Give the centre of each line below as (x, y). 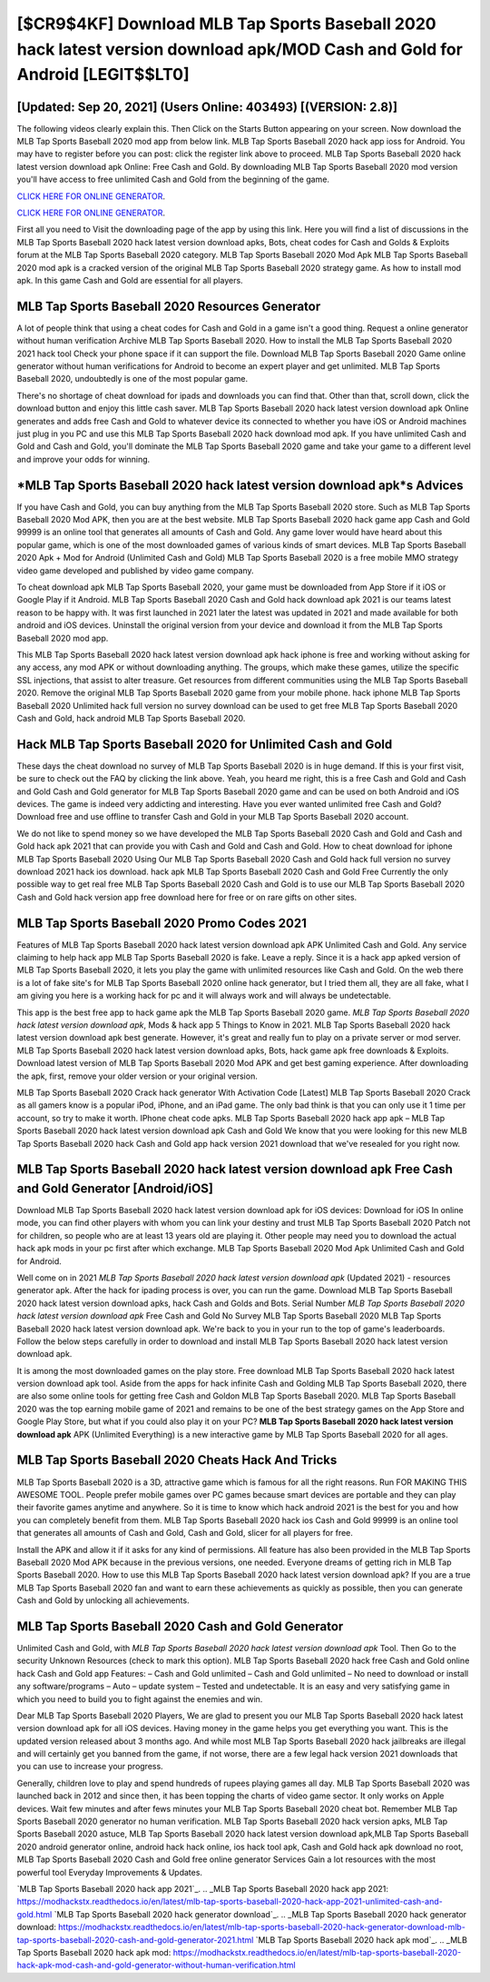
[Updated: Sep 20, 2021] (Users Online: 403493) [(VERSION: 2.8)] (207, 107)
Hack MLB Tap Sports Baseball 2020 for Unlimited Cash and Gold (205, 744)
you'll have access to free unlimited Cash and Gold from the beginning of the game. (173, 179)
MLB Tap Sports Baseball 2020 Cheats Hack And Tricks (177, 1460)
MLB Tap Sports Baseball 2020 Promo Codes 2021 (162, 923)
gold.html (34, 1914)
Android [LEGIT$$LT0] (103, 75)
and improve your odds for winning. (83, 459)
